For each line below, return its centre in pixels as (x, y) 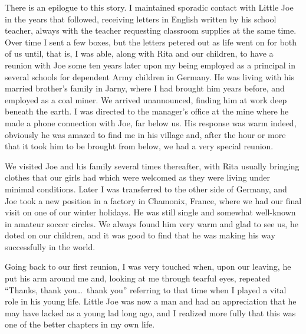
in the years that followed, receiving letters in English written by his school (141, 19)
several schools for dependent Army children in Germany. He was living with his (150, 76)
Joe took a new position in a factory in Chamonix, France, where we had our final (153, 200)
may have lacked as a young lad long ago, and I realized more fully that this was (150, 312)
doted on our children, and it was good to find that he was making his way (140, 235)
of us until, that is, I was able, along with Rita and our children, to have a (139, 53)
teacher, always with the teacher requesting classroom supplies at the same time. (151, 30)
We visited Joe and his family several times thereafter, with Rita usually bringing (152, 166)
